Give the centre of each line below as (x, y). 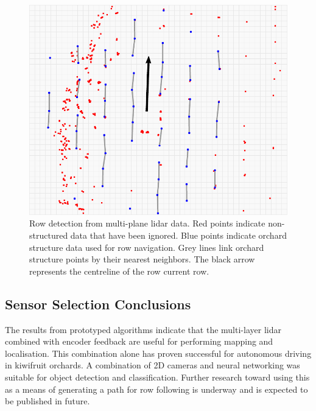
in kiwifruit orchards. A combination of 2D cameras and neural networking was (153, 365)
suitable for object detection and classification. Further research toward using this (157, 377)
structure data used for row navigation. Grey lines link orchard (147, 247)
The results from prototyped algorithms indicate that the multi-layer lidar (143, 329)
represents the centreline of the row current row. (119, 271)
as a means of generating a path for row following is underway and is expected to (156, 389)
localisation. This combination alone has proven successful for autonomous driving (158, 353)
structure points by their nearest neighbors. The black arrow (142, 259)
